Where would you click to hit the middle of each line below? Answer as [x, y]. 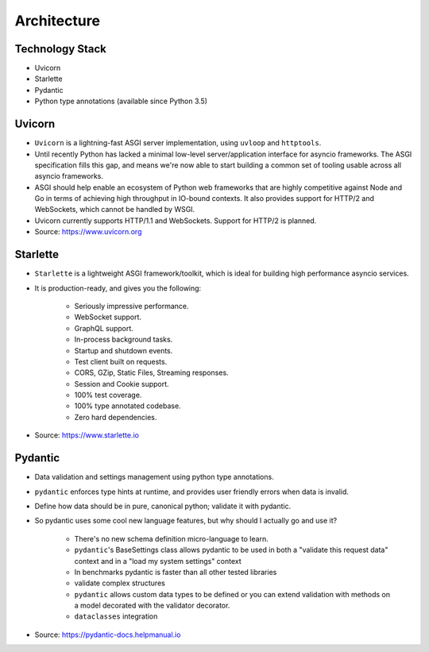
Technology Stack [60, 49]
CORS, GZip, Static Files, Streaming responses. [152, 372]
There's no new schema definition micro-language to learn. [172, 538]
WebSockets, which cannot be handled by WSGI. [115, 210]
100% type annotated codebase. [128, 406]
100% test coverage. [108, 395]
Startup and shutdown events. [124, 350]
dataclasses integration [116, 616]
